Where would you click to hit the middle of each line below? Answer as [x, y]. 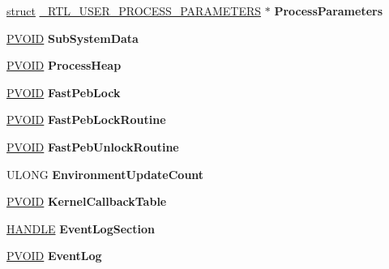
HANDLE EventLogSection [81, 228]
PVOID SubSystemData [73, 38]
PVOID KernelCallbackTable [87, 201]
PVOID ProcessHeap [64, 65]
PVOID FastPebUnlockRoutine [93, 146]
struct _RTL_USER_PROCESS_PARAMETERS [134, 11]
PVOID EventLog [54, 256]
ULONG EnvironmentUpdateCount [105, 174]
